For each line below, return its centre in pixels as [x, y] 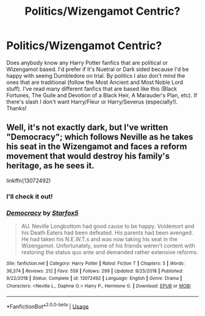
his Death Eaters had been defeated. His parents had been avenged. [107, 232]
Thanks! [16, 108]
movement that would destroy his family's [88, 156]
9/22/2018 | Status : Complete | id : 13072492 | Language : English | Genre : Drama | [94, 279]
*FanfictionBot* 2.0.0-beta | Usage [48, 306]
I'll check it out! [30, 196]
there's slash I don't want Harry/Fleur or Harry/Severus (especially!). [92, 102]
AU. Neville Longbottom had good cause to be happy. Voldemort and [108, 226]
